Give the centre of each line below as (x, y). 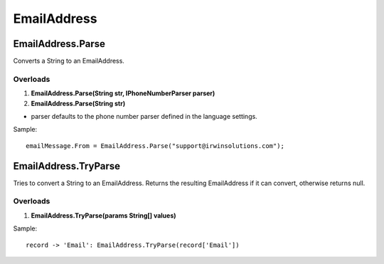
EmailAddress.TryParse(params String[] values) (104, 215)
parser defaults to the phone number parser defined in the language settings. (144, 116)
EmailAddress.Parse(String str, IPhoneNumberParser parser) (123, 93)
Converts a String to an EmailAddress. (69, 61)
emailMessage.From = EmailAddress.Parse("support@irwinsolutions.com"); (155, 146)
